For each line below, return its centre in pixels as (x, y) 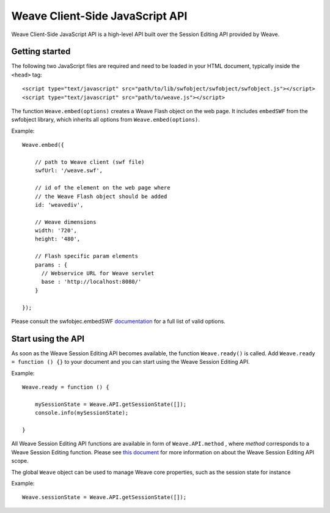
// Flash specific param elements (86, 256)
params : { (51, 265)
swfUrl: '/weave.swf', (69, 171)
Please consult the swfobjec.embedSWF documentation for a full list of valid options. (118, 321)
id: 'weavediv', (59, 205)
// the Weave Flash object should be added (101, 196)
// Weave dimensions (65, 222)
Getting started (41, 52)
